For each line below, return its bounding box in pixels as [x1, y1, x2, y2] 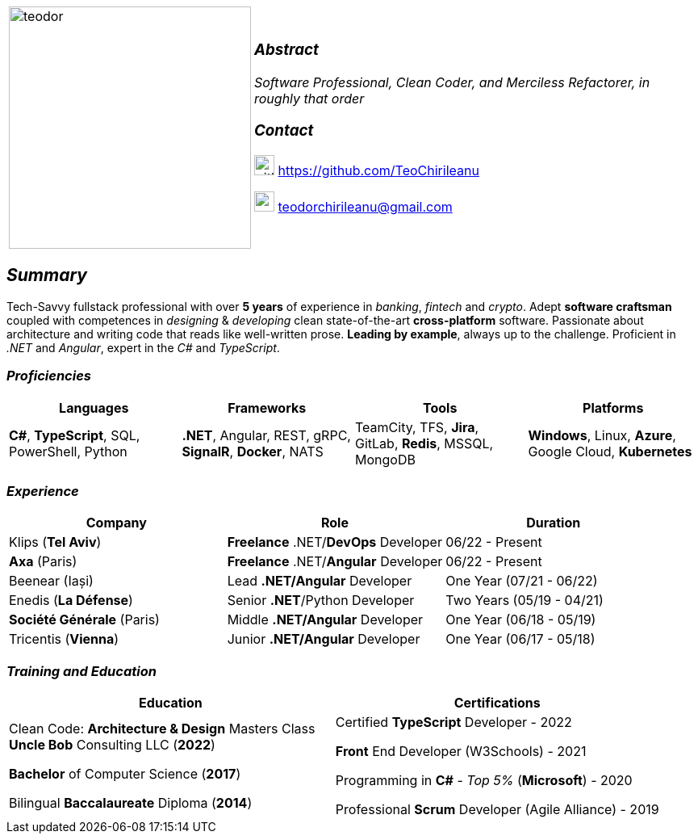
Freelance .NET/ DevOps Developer [227, 534, 442, 551]
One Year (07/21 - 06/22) [445, 573, 598, 590]
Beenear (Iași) [9, 573, 94, 590]
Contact [254, 121, 314, 141]
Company [86, 514, 147, 531]
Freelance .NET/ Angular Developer [227, 553, 443, 570]
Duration [526, 514, 581, 531]
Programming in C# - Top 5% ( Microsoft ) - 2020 [335, 772, 633, 789]
